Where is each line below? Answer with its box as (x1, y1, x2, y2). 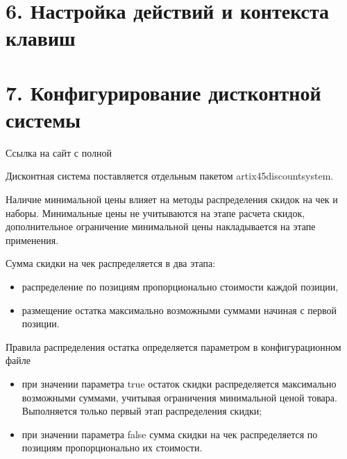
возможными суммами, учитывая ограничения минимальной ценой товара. (22, 390, 337, 404)
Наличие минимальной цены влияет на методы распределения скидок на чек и (6, 192, 338, 207)
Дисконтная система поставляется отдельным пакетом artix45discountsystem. (6, 168, 334, 183)
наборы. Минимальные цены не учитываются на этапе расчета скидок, (6, 205, 305, 220)
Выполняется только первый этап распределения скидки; (22, 404, 262, 418)
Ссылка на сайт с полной (6, 145, 112, 159)
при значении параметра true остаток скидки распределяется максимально (22, 376, 337, 390)
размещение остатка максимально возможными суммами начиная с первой (22, 302, 337, 317)
